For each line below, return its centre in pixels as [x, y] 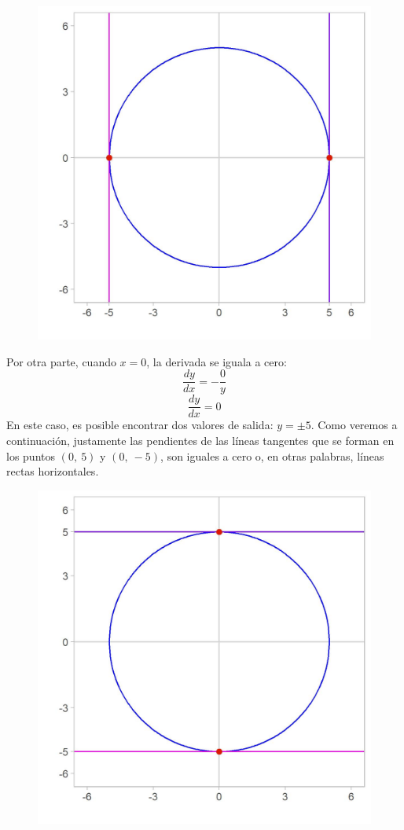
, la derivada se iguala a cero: [217, 361]
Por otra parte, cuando [61, 361]
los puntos [31, 455]
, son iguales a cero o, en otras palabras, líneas [272, 455]
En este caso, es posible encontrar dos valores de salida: [140, 425]
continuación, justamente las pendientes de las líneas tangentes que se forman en [200, 440]
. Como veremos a [354, 425]
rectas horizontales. [53, 471]
